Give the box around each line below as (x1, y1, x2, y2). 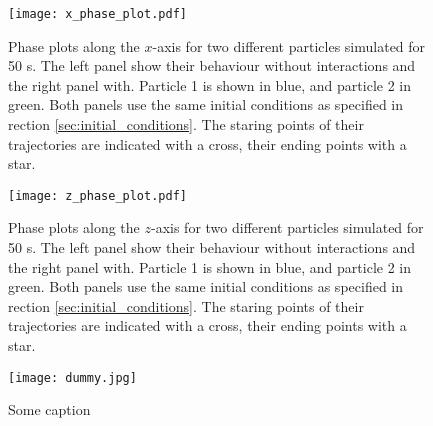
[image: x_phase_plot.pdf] (8, 7, 187, 21)
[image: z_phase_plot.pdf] (8, 188, 187, 203)
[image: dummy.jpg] (8, 370, 137, 385)
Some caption (8, 399, 91, 420)
